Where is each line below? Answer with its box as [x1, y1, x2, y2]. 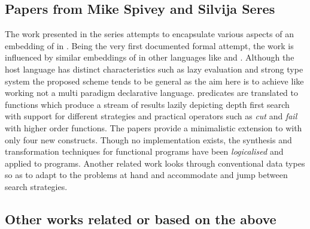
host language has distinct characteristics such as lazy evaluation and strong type [5, 62, 303, 75]
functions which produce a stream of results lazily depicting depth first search [5, 98, 290, 110]
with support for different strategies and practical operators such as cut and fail [5, 110, 297, 122]
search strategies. [5, 180, 68, 192]
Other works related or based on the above [5, 209, 276, 228]
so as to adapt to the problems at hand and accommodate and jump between [5, 168, 288, 181]
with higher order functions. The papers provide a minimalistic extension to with [5, 121, 302, 134]
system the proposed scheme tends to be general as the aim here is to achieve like [5, 74, 304, 87]
